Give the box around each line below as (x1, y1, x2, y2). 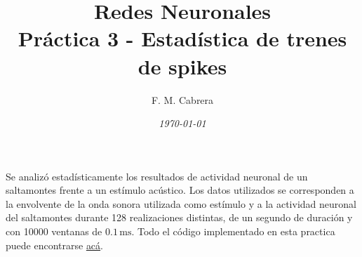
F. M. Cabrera (151, 92, 214, 107)
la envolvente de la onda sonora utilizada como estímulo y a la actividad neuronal (6, 196, 356, 211)
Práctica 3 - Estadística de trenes (18, 24, 347, 53)
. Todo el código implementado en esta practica (131, 224, 335, 239)
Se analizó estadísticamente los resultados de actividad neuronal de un (6, 169, 308, 183)
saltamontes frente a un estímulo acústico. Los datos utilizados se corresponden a (6, 183, 354, 197)
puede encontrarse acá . (6, 237, 103, 252)
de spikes (138, 51, 227, 80)
